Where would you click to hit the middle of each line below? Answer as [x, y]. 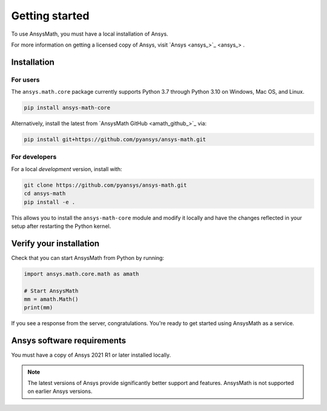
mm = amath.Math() [51, 299]
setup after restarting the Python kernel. [61, 226]
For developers [34, 157]
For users [25, 80]
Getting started [50, 16]
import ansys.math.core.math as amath [81, 274]
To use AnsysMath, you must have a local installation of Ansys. [90, 34]
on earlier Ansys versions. [60, 391]
